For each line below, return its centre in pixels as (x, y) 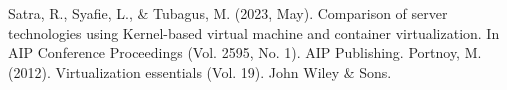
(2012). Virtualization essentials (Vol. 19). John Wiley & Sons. (200, 71)
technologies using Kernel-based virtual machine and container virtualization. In (254, 32)
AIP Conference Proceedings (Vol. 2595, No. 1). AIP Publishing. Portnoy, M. (245, 52)
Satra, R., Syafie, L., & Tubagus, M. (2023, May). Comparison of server (228, 13)
